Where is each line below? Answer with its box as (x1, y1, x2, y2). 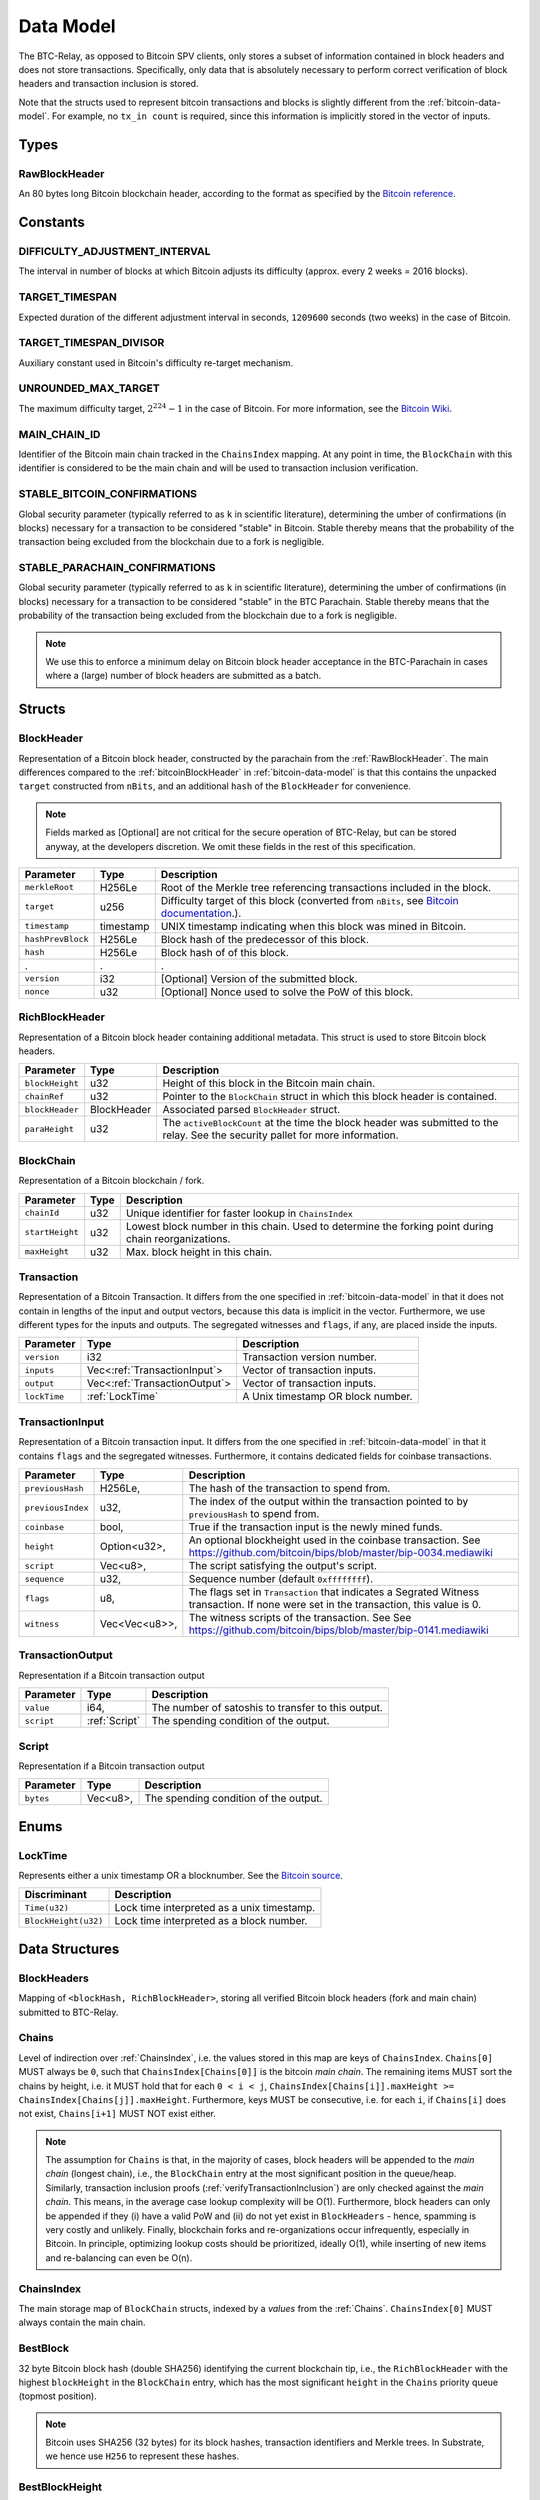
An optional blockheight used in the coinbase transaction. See (188, 1533, 481, 1547)
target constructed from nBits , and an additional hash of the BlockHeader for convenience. (18, 780, 412, 792)
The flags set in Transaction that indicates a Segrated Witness (188, 1585, 480, 1599)
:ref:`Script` (86, 1714, 141, 1728)
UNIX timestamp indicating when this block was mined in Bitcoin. (160, 919, 467, 933)
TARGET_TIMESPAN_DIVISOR (18, 336, 165, 350)
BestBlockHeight (18, 2480, 103, 2494)
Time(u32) (24, 1902, 70, 1913)
